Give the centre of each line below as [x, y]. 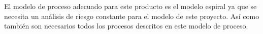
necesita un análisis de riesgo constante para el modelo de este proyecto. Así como [132, 16]
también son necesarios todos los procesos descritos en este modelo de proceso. [126, 26]
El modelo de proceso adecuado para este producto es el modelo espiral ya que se [130, 6]
